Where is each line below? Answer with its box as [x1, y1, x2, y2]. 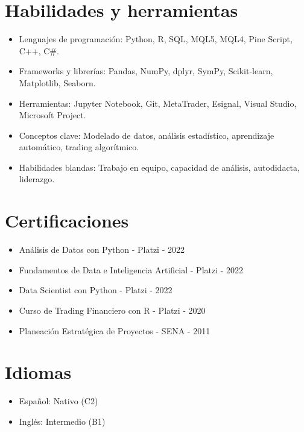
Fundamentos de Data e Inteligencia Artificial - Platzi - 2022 [19, 263, 244, 276]
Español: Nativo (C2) [19, 395, 98, 407]
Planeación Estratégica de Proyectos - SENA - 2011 [19, 324, 211, 337]
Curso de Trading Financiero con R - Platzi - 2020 [19, 303, 206, 316]
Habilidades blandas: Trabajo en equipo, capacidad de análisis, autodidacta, [19, 160, 300, 173]
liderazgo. [19, 173, 55, 185]
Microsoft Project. [19, 109, 86, 121]
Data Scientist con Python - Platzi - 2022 [19, 284, 173, 296]
